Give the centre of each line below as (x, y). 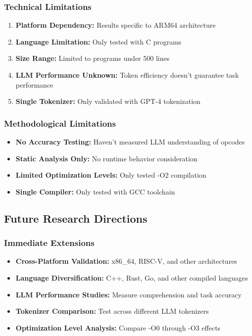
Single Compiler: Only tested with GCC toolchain (95, 191)
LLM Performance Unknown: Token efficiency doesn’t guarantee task (127, 75)
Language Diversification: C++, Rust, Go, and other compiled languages (132, 277)
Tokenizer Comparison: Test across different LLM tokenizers (112, 311)
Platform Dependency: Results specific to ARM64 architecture (116, 25)
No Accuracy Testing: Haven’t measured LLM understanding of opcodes (130, 142)
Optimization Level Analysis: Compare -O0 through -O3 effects (118, 327)
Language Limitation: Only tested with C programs (99, 41)
